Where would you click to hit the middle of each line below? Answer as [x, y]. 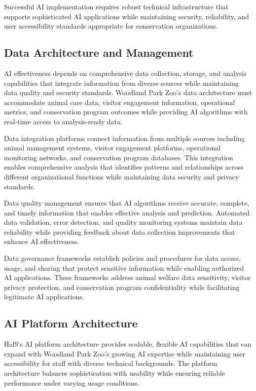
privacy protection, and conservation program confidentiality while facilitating [122, 287]
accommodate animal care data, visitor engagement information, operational [120, 102]
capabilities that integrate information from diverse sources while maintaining [121, 83]
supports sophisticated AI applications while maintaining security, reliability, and [127, 16]
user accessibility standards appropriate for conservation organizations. [111, 26]
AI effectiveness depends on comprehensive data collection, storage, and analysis [125, 73]
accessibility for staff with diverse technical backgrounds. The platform [111, 363]
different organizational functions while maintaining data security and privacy [122, 176]
